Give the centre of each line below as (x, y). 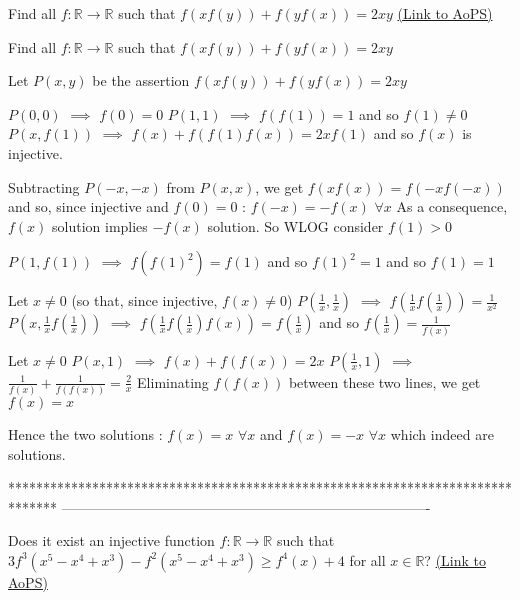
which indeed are (442, 433)
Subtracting (44, 186)
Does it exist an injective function (111, 540)
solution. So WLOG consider (295, 225)
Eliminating (173, 381)
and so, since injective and (88, 206)
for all (367, 559)
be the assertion (141, 80)
